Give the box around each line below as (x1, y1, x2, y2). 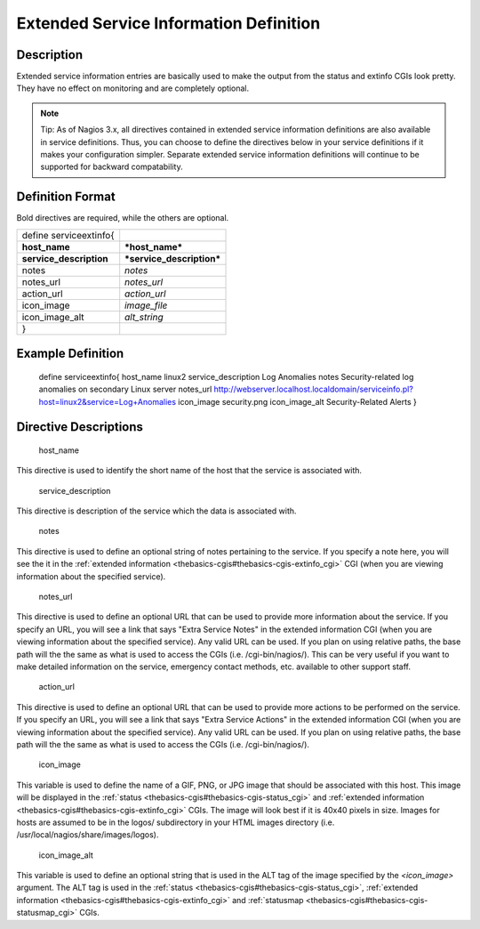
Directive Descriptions (16, 419, 144, 435)
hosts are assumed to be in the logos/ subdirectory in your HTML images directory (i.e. (16, 817, 335, 828)
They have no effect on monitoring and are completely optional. (16, 83, 250, 93)
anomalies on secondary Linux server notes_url (38, 384, 212, 395)
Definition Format (16, 190, 116, 205)
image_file (124, 299, 168, 311)
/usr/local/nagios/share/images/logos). (16, 829, 159, 840)
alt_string (124, 311, 164, 323)
